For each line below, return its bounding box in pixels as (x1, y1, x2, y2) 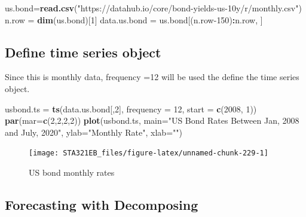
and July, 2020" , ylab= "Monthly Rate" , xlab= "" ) (5, 126, 182, 138)
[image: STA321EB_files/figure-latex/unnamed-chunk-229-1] (29, 149, 268, 158)
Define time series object (5, 42, 161, 61)
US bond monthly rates (29, 166, 115, 179)
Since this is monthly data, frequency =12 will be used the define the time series (5, 71, 299, 83)
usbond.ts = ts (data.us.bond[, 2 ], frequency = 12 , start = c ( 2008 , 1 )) (5, 102, 257, 115)
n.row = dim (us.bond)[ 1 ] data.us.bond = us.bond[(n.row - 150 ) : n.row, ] (5, 13, 263, 26)
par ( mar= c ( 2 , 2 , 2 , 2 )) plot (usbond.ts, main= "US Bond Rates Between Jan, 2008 (5, 114, 299, 127)
